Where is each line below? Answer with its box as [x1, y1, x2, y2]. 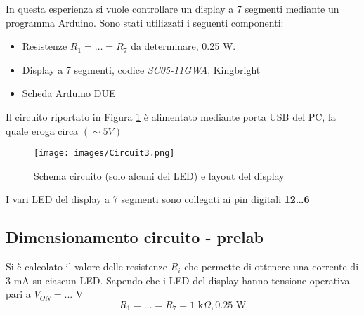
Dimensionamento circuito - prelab [6, 226, 264, 248]
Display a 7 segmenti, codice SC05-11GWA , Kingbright [22, 62, 261, 77]
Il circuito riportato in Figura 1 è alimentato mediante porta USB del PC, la [6, 109, 336, 124]
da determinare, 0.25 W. [131, 39, 236, 53]
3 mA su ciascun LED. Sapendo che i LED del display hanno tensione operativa [6, 272, 350, 287]
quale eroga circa [6, 123, 79, 138]
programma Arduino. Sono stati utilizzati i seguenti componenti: [6, 15, 284, 29]
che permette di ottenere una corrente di [184, 259, 359, 274]
